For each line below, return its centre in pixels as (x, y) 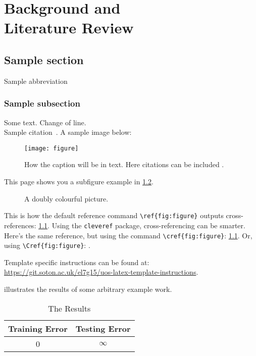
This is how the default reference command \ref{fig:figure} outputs (114, 215)
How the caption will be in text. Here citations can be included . (124, 164)
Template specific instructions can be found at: (77, 262)
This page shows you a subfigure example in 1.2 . (79, 182)
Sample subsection (42, 103)
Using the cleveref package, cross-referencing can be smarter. (148, 225)
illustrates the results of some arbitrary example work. (88, 289)
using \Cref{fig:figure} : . (47, 245)
